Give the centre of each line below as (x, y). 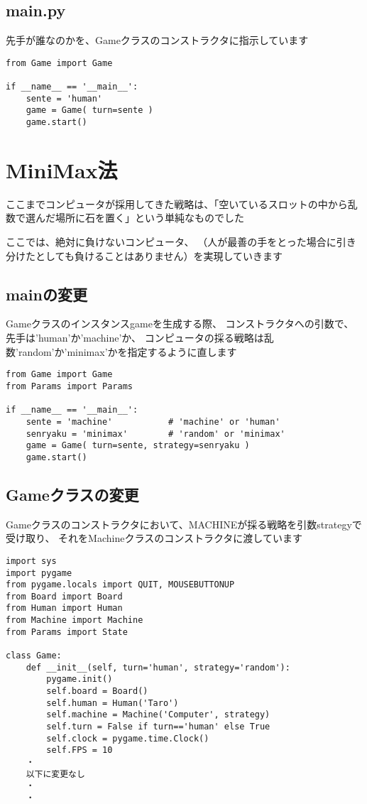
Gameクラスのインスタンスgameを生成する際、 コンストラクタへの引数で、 (180, 324)
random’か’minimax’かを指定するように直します (127, 351)
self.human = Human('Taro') (113, 703)
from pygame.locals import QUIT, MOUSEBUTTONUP (120, 585)
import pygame (39, 573)
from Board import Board (64, 596)
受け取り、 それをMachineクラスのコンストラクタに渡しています (154, 538)
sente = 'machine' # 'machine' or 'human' (153, 422)
